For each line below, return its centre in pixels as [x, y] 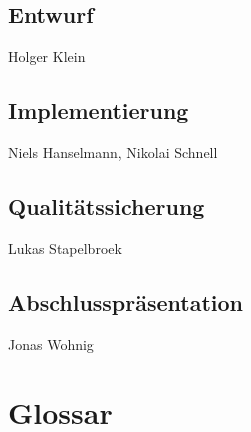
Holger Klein [47, 56]
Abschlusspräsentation [126, 301]
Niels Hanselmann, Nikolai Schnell [113, 152]
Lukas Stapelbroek [65, 247]
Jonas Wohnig [51, 343]
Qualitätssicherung [106, 205]
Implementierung [98, 110]
